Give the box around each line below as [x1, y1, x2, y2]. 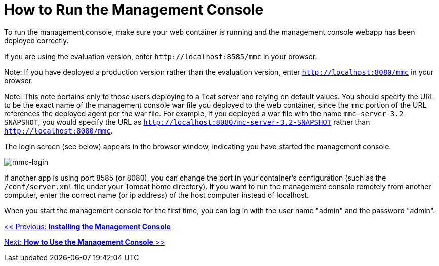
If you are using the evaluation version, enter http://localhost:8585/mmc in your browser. [4, 52, 317, 61]
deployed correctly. [4, 36, 69, 45]
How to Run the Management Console [4, 1, 264, 18]
